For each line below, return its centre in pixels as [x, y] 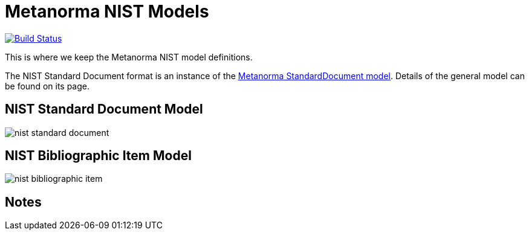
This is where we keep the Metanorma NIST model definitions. [129, 57]
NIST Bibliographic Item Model [98, 156]
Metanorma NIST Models [107, 11]
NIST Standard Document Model [104, 109]
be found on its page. [47, 86]
